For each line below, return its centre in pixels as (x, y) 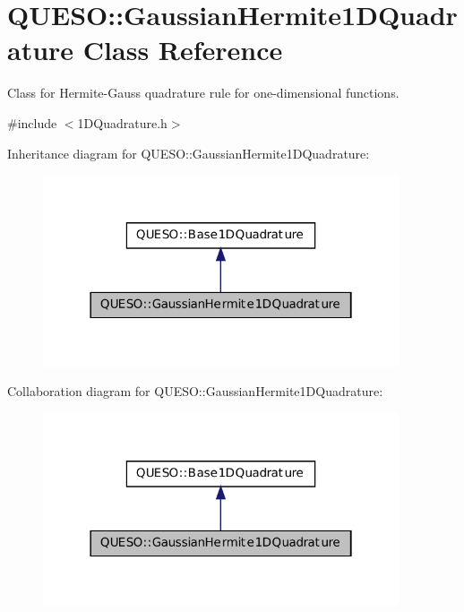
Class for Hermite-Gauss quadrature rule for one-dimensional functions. (203, 93)
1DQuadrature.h (122, 122)
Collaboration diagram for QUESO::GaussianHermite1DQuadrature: (195, 391)
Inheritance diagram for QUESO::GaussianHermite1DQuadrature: (189, 153)
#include (32, 122)
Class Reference (183, 50)
